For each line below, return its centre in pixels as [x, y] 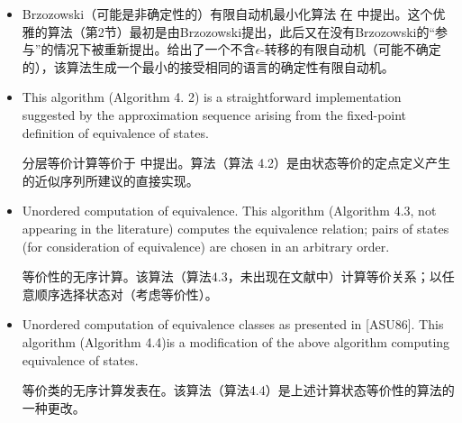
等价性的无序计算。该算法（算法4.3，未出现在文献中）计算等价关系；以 [232, 276]
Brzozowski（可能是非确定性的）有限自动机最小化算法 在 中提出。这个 [227, 14]
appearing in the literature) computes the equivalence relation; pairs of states [236, 228]
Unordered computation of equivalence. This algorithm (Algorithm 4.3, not [229, 211]
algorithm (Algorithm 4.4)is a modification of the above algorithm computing [236, 341]
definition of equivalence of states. [115, 132]
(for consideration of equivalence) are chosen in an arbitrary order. [206, 246]
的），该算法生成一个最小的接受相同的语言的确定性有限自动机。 [208, 66]
